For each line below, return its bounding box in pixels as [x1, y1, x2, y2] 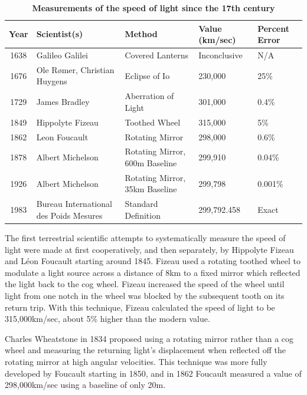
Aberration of [125, 90, 174, 102]
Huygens [36, 75, 67, 87]
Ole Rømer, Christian [36, 63, 115, 75]
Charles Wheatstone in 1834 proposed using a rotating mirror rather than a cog [5, 332, 294, 344]
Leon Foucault [36, 130, 89, 143]
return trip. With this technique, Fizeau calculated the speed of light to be [5, 301, 275, 313]
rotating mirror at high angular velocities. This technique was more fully [5, 355, 267, 367]
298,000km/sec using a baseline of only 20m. [5, 378, 166, 391]
